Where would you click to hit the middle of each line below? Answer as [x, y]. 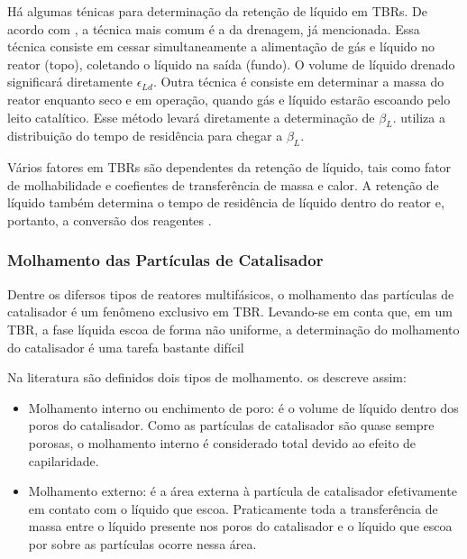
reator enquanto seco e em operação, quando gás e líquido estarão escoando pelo [229, 99]
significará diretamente [70, 82]
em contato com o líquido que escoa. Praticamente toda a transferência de [233, 508]
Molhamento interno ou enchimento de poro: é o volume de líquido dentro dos [243, 407]
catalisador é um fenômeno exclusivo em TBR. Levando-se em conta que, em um [230, 312]
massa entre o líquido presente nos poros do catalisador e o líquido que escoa [240, 526]
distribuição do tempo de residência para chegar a [145, 136]
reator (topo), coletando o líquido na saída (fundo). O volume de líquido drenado [231, 64]
